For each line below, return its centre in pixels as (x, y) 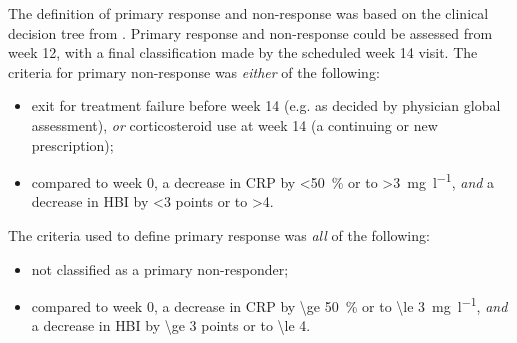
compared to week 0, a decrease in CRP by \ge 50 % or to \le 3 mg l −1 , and (269, 304)
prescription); (72, 144)
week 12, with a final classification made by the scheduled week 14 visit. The (243, 52)
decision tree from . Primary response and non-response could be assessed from (250, 32)
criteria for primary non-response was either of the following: (194, 71)
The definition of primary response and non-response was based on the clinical (248, 13)
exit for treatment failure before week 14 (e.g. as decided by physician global (266, 105)
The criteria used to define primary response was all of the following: (219, 235)
